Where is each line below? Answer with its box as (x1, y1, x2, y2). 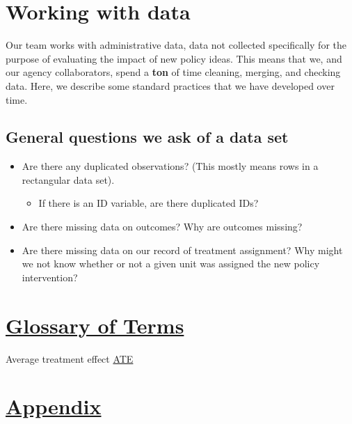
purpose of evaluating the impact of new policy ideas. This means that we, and (6, 51, 342, 65)
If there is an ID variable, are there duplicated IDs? (38, 196, 259, 210)
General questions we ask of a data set (6, 126, 289, 148)
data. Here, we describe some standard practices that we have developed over (6, 78, 335, 93)
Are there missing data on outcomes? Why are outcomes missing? (22, 219, 303, 234)
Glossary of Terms (6, 311, 184, 339)
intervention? (22, 269, 78, 284)
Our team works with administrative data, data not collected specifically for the (6, 38, 346, 52)
